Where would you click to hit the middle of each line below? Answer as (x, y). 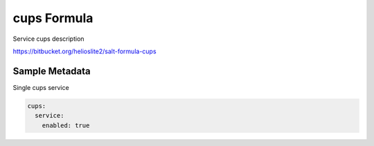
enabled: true (66, 125)
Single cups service (41, 87)
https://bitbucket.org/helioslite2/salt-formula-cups (84, 51)
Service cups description (48, 39)
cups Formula (53, 18)
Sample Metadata (52, 71)
